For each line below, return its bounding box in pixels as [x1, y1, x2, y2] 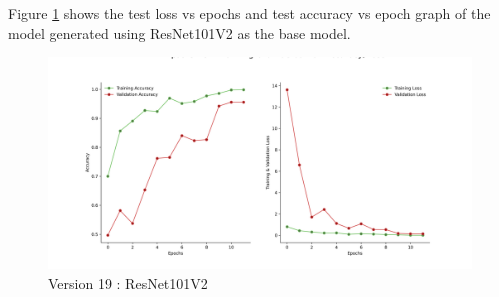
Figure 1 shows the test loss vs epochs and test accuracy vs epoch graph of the [8, 3, 491, 23]
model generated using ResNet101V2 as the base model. [8, 22, 351, 43]
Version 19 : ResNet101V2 [48, 272, 208, 293]
